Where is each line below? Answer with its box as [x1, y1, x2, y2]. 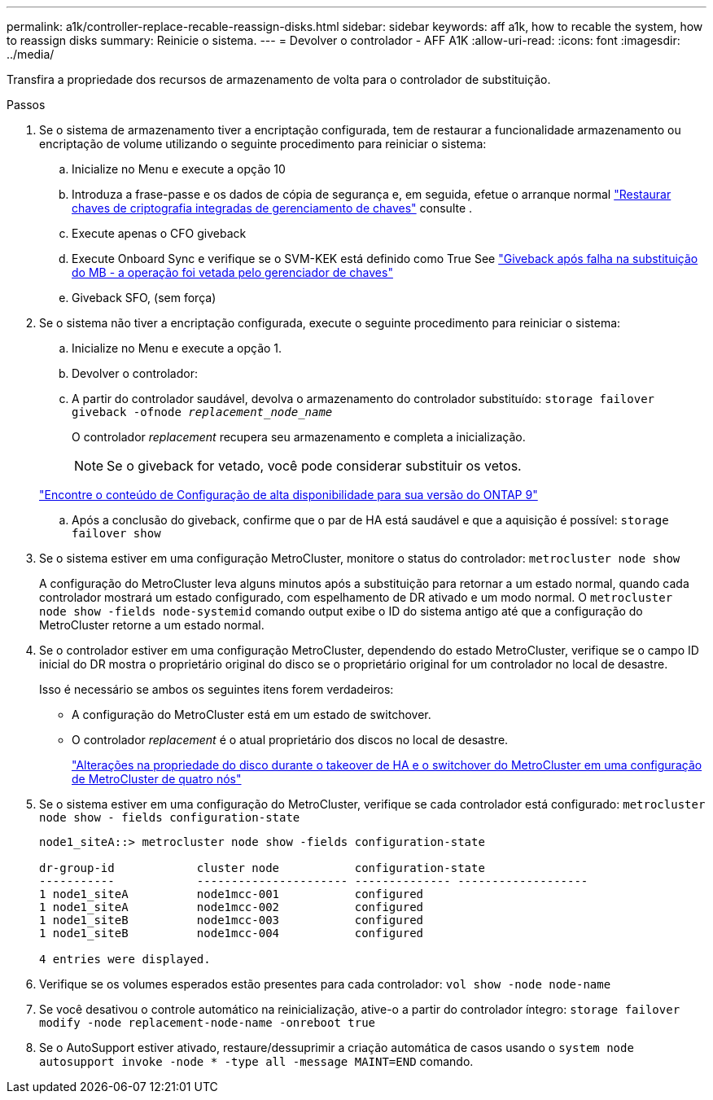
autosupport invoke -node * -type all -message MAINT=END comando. [39, 1054, 474, 1068]
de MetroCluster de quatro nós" [72, 772, 242, 786]
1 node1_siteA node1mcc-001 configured [39, 887, 424, 901]
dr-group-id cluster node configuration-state [39, 861, 485, 874]
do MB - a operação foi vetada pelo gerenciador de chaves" [72, 265, 393, 279]
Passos [7, 98, 46, 112]
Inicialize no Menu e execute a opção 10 [72, 162, 286, 176]
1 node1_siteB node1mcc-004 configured [39, 927, 424, 940]
